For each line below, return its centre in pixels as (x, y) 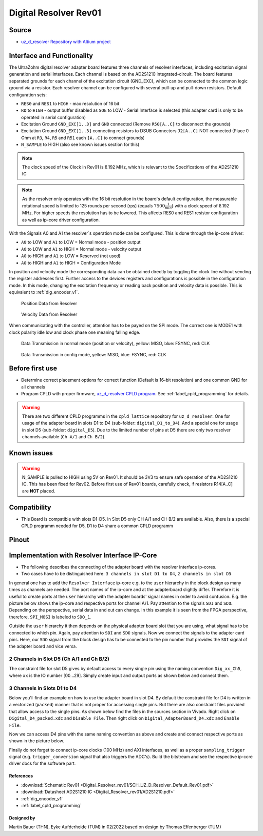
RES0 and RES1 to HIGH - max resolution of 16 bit (70, 103)
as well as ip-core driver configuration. (61, 220)
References (21, 776)
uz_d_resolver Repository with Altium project (66, 42)
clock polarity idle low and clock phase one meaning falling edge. (75, 332)
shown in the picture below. (37, 741)
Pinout (19, 540)
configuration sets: (28, 95)
